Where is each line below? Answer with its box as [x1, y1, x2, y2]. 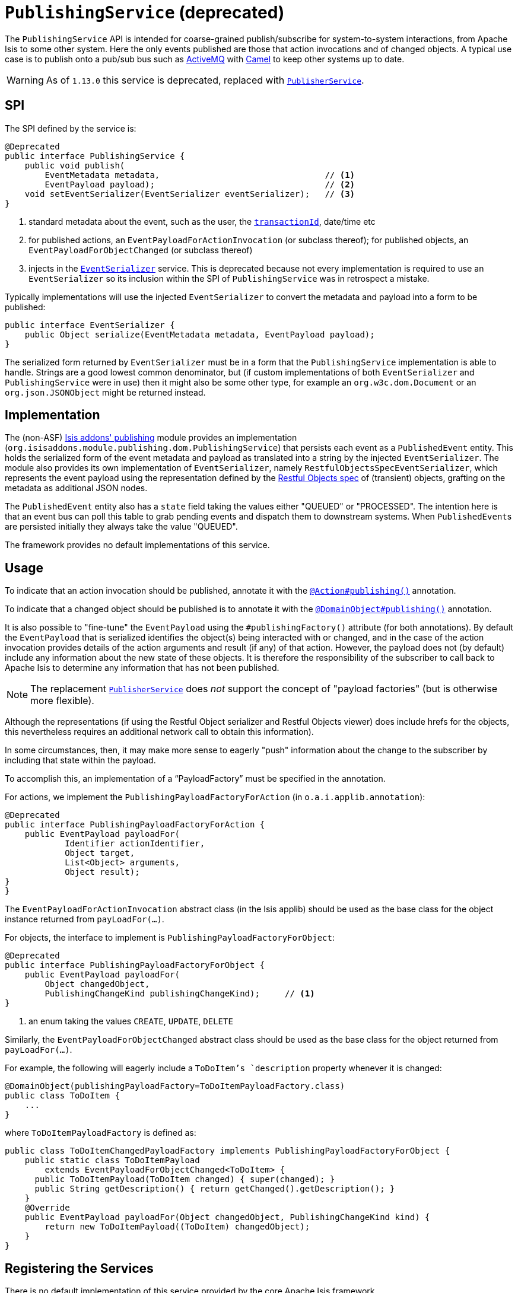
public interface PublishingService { [5, 151, 185, 161]
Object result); [65, 867, 140, 877]
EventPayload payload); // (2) [45, 179, 355, 189]
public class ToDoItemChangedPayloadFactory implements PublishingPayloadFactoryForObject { [5, 1146, 450, 1156]
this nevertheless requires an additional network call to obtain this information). [5, 727, 314, 737]
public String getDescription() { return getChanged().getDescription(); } [34, 1184, 395, 1194]
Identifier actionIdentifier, [65, 839, 205, 849]
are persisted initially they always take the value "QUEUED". [5, 521, 238, 532]
